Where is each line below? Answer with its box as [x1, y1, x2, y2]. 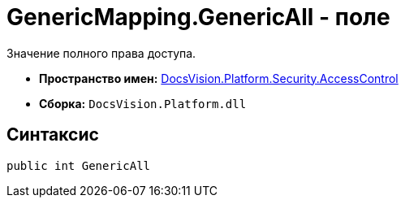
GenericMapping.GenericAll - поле [6, 3, 390, 31]
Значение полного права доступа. [6, 46, 196, 60]
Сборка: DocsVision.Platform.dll [39, 96, 247, 111]
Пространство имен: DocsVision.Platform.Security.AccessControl [39, 71, 399, 85]
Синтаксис [6, 124, 99, 145]
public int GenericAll [6, 158, 151, 172]
